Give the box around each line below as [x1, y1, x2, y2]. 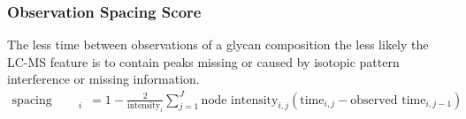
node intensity [201, 93, 279, 107]
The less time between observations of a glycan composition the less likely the [7, 35, 429, 54]
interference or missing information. [7, 70, 200, 88]
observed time [350, 93, 426, 107]
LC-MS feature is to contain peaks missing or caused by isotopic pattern [7, 52, 400, 71]
